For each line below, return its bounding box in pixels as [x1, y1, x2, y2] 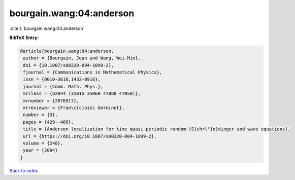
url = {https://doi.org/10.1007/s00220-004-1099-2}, [23, 133, 157, 139]
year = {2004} [23, 148, 58, 153]
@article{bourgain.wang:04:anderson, [20, 48, 114, 54]
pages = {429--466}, [23, 119, 74, 125]
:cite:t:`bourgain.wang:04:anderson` [9, 25, 85, 31]
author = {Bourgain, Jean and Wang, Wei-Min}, [23, 55, 141, 61]
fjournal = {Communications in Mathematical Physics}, [23, 69, 162, 76]
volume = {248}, [23, 140, 63, 146]
